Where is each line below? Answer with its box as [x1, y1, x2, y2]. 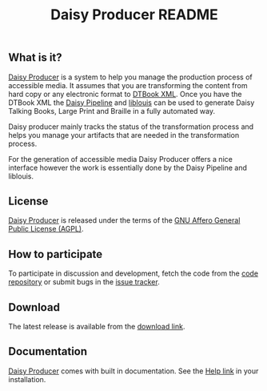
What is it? [8, 50, 62, 65]
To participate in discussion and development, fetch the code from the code [8, 268, 258, 278]
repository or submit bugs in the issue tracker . [8, 277, 160, 287]
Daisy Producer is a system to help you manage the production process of [8, 72, 253, 82]
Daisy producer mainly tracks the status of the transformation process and [8, 122, 254, 131]
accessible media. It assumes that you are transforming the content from [8, 80, 248, 90]
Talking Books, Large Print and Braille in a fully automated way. [8, 106, 216, 115]
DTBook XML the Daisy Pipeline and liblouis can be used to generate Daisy [8, 98, 255, 107]
